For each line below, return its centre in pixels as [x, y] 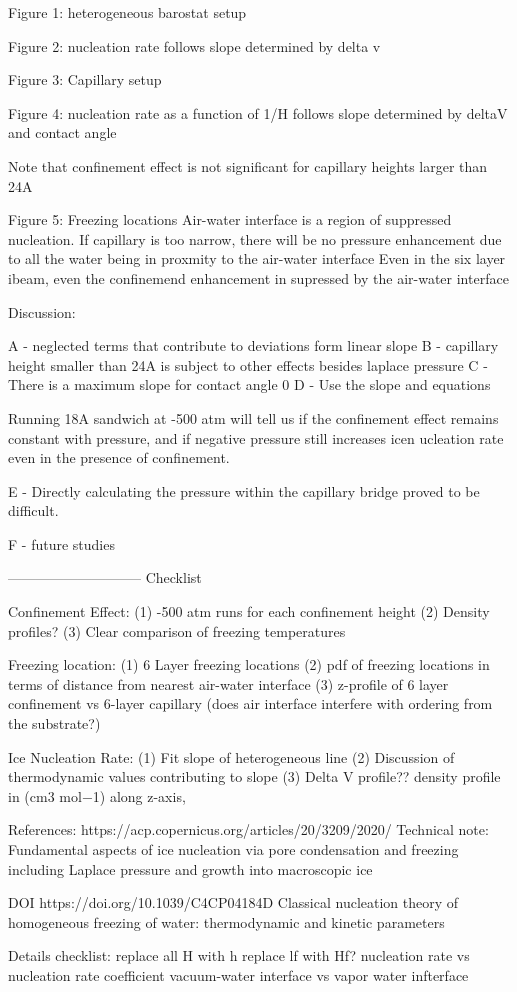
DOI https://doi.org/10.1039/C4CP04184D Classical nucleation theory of [233, 902]
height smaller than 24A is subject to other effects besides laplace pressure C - [248, 364]
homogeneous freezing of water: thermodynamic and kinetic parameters [226, 921]
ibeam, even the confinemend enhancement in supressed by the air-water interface [258, 277]
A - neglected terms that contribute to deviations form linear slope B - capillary [253, 345]
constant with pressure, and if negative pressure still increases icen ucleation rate [256, 437]
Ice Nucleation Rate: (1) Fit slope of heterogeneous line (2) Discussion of [231, 756]
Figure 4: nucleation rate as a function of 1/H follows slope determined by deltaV [258, 112]
